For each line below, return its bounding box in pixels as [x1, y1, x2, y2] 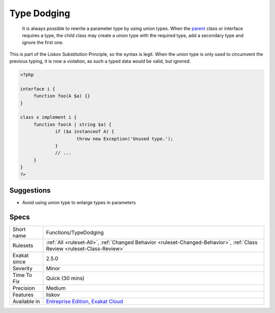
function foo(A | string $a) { [33, 121, 112, 127]
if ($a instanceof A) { [55, 129, 115, 135]
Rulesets [12, 242, 33, 249]
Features [12, 291, 34, 298]
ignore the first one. [22, 40, 64, 46]
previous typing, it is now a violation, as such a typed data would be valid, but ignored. [9, 58, 191, 65]
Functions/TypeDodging [46, 229, 104, 236]
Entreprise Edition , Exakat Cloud [46, 298, 123, 305]
